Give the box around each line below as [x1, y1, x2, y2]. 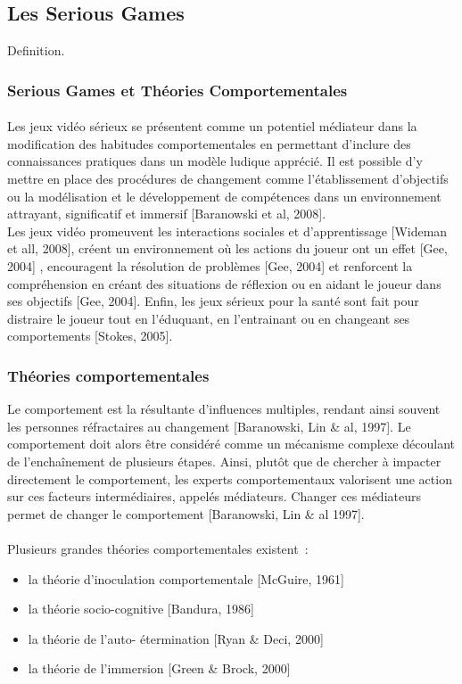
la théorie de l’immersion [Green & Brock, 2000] [28, 659, 291, 678]
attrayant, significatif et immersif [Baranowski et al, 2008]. [7, 204, 326, 223]
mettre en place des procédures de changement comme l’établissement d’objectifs [7, 169, 449, 188]
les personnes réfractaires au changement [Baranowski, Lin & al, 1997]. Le [7, 416, 411, 435]
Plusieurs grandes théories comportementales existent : [7, 539, 309, 557]
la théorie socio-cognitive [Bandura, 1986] [28, 599, 254, 618]
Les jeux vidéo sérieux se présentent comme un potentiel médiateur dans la [7, 117, 417, 136]
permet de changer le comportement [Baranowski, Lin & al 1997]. [7, 504, 365, 523]
